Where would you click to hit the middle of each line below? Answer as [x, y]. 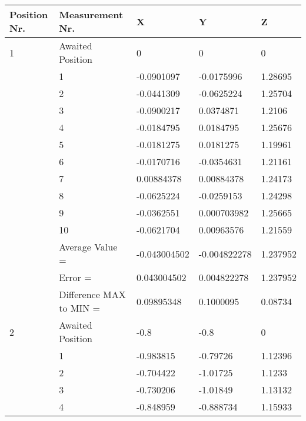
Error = [75, 277]
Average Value [88, 247]
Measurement [91, 14]
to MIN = [79, 308]
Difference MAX [92, 294]
